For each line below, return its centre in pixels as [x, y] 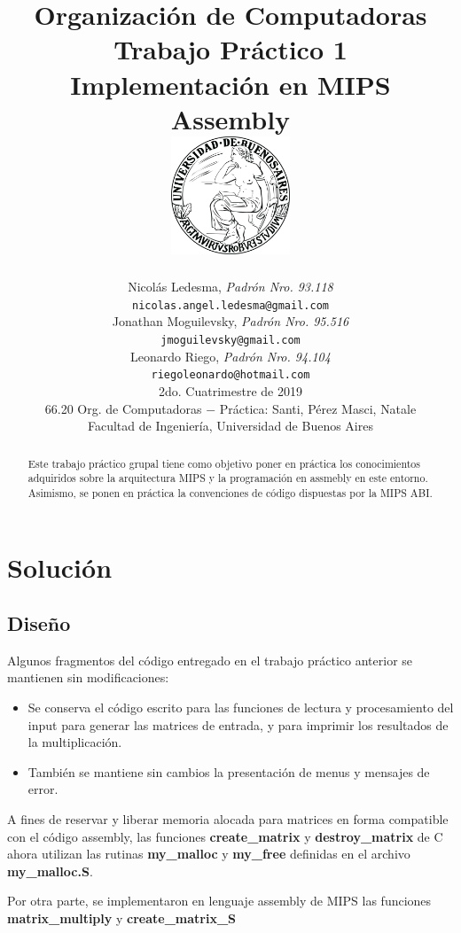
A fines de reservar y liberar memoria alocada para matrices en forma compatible [228, 819]
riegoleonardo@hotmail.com [230, 375]
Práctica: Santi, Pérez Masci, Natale [318, 408]
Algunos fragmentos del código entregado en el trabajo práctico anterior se [210, 660]
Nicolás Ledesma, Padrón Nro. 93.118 [230, 287]
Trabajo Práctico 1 [230, 49]
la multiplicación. [75, 742]
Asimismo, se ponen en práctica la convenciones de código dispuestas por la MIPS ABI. [230, 492]
